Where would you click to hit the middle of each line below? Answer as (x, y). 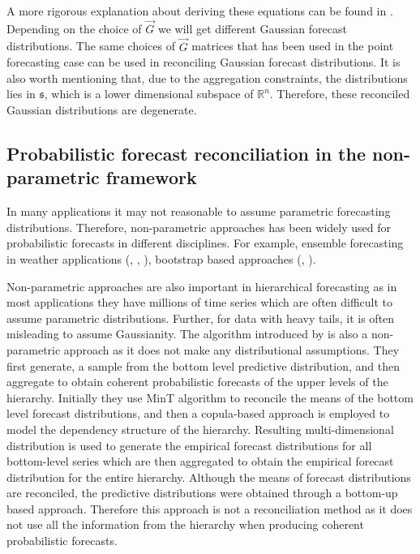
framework (151, 177)
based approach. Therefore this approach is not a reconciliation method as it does (210, 508)
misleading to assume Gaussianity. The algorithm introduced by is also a (187, 334)
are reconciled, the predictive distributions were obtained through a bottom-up (202, 493)
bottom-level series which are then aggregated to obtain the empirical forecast (200, 461)
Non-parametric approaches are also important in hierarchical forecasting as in (202, 286)
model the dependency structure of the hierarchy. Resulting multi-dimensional (200, 429)
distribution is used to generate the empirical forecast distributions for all (189, 445)
